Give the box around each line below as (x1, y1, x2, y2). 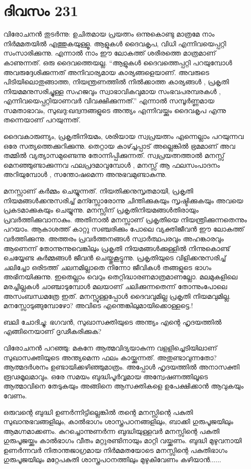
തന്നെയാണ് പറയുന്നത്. (3, 115, 81, 125)
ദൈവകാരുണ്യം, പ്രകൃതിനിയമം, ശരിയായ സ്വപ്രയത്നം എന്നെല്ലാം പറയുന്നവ (3, 131, 244, 141)
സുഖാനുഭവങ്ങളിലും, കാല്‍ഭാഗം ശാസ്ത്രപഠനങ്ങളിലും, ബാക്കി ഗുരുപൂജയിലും (3, 416, 233, 427)
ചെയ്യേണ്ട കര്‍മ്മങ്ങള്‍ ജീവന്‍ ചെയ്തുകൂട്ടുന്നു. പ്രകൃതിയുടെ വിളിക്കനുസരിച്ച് (3, 253, 226, 263)
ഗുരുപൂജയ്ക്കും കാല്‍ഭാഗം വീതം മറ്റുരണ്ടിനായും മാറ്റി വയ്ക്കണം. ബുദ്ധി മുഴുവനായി (3, 435, 242, 446)
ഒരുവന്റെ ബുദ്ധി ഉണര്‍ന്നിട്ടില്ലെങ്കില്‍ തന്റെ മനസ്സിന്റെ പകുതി (3, 407, 193, 417)
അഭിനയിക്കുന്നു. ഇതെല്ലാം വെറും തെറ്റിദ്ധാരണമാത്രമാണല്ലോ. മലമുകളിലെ (3, 272, 238, 282)
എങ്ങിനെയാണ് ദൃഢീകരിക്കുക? (3, 326, 102, 336)
